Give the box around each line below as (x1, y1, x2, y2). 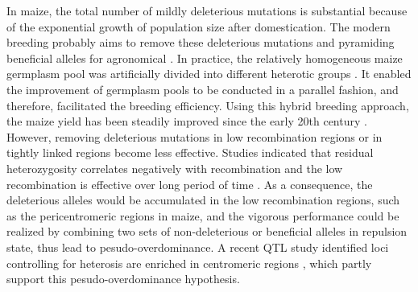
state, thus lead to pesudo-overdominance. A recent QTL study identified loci (6, 238, 389, 255)
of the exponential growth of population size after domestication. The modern (6, 18, 391, 35)
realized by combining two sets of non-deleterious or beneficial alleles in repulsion (6, 223, 408, 240)
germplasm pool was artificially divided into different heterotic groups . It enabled (6, 65, 412, 82)
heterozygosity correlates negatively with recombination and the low (6, 159, 343, 176)
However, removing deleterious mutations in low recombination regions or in (6, 128, 383, 145)
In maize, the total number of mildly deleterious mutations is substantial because (6, 2, 408, 19)
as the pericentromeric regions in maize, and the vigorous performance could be (6, 207, 399, 224)
